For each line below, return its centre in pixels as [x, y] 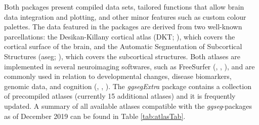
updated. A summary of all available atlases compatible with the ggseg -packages [128, 106]
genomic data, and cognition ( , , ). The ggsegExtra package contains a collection [128, 86]
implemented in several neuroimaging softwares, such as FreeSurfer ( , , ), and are [129, 66]
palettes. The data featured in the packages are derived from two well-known [123, 27]
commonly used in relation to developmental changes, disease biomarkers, [118, 76]
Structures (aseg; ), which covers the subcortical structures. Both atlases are [122, 56]
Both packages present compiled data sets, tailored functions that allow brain [124, 7]
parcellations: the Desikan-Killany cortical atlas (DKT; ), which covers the [120, 36]
